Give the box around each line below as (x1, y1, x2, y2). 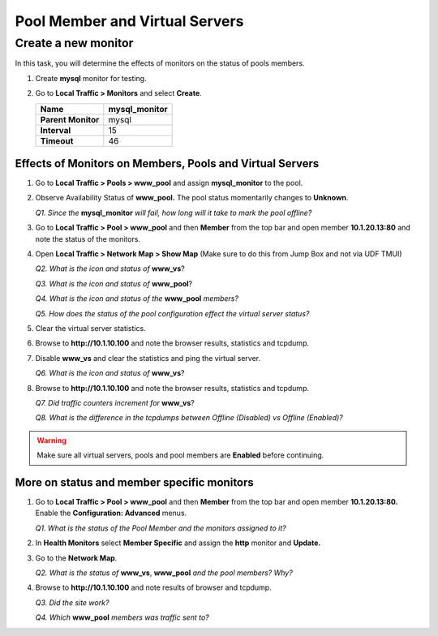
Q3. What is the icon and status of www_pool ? (35, 278, 193, 288)
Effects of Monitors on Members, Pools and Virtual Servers (15, 157, 320, 170)
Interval (40, 124, 71, 135)
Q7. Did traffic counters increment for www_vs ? (35, 397, 195, 407)
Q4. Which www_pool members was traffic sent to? (35, 612, 210, 622)
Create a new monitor (15, 36, 134, 50)
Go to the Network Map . (35, 552, 118, 563)
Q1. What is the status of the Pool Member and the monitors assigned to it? (35, 523, 287, 533)
